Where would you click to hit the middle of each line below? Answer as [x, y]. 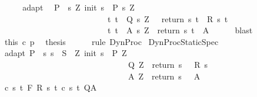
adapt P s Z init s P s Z [79, 7]
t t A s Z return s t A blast [180, 30]
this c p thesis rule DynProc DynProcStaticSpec [111, 41]
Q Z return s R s [168, 64]
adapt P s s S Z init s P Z [66, 53]
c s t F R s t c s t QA [51, 87]
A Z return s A [164, 76]
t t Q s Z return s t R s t [168, 18]
